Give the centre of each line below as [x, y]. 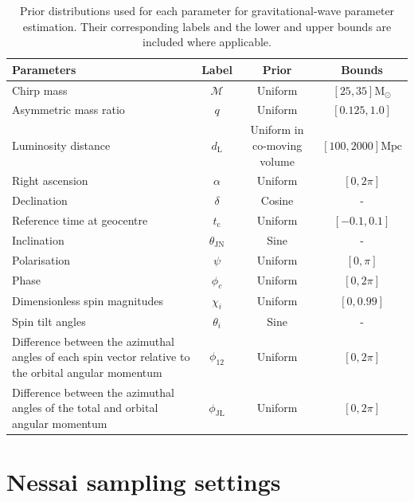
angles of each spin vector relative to [101, 357]
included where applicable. [207, 42]
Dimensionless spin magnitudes [88, 301]
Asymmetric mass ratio [68, 110]
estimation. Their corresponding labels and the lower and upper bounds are [207, 26]
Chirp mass [40, 90]
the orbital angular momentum [87, 372]
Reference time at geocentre [80, 220]
